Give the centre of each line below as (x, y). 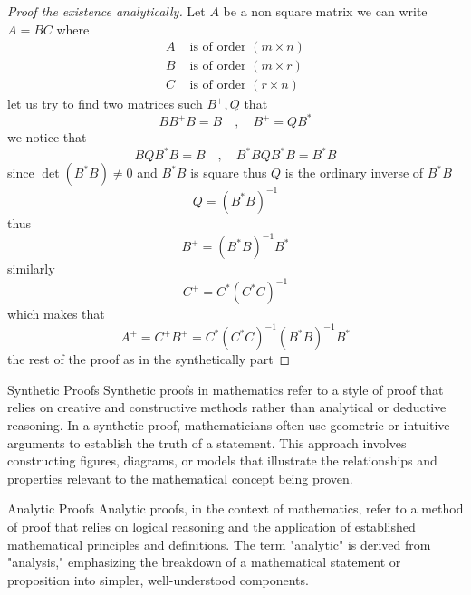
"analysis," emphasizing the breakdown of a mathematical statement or (204, 562)
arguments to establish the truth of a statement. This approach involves (207, 442)
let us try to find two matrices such (105, 104)
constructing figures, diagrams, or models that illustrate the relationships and (222, 461)
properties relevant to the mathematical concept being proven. (180, 478)
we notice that (47, 137)
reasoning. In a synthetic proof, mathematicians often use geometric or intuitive (229, 425)
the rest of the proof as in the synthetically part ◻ (149, 359)
